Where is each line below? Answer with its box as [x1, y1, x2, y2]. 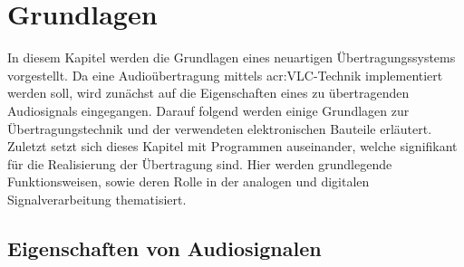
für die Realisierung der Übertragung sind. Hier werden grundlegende [7, 154, 392, 173]
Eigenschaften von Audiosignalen [7, 234, 322, 262]
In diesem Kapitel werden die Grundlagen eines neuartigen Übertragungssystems [7, 48, 456, 67]
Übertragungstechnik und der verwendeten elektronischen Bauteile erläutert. [7, 119, 432, 138]
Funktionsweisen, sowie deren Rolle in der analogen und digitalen [7, 172, 370, 191]
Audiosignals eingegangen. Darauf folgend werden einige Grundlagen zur [7, 100, 410, 119]
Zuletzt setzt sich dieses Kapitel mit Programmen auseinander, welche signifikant [7, 137, 458, 156]
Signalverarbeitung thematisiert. [7, 189, 187, 208]
